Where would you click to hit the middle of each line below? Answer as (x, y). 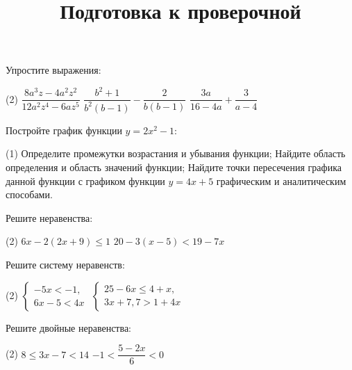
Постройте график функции (64, 130)
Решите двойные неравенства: (69, 327)
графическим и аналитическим (281, 180)
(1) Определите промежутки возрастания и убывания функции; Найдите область (176, 153)
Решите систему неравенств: (65, 265)
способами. (29, 194)
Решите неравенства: (49, 217)
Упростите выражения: (53, 70)
